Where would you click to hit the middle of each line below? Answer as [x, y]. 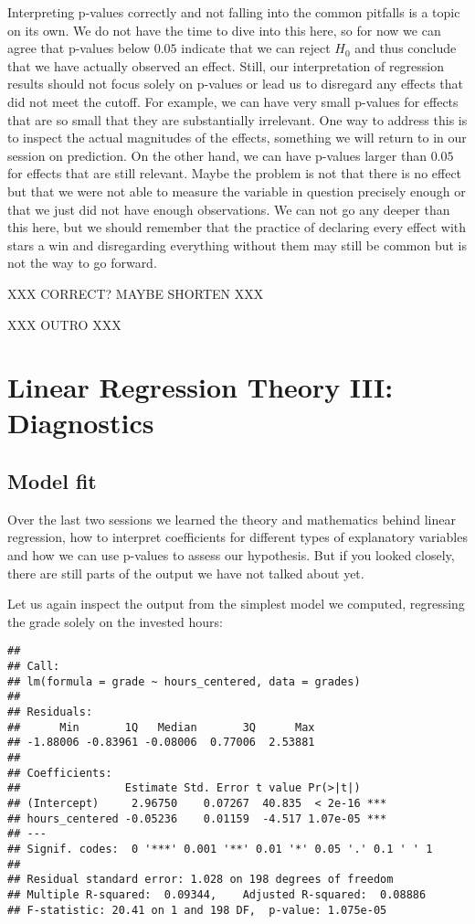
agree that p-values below [79, 48]
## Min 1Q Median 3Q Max [161, 727]
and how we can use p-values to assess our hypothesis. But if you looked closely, [231, 555]
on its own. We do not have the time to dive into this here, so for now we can [224, 30]
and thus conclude [406, 48]
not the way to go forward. [82, 263]
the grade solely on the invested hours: [115, 621]
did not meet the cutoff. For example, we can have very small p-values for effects [233, 101]
